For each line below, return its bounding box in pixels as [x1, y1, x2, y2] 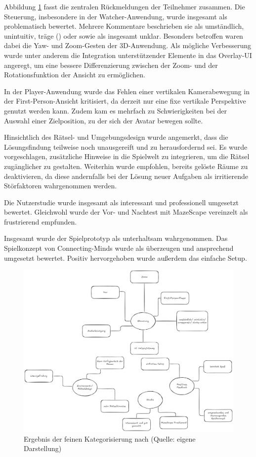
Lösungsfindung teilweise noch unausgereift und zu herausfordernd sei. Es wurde [4, 141, 248, 152]
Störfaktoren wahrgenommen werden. [4, 180, 117, 191]
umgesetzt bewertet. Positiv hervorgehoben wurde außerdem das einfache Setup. [4, 252, 247, 263]
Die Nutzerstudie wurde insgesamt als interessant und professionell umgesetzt [4, 197, 239, 207]
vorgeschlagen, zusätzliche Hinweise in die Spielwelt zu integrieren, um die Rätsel [4, 151, 250, 162]
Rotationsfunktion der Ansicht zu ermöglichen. [4, 69, 145, 80]
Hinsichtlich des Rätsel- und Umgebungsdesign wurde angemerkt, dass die [4, 132, 228, 142]
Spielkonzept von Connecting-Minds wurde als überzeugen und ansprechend [4, 243, 234, 253]
